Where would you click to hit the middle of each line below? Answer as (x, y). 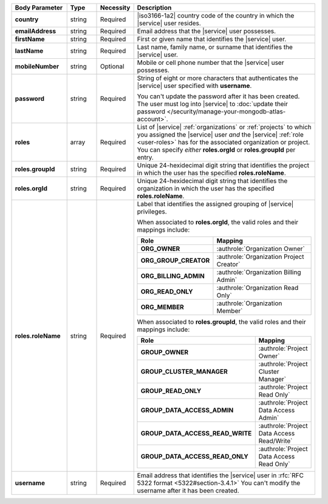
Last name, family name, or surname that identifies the (215, 47)
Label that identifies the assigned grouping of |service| (215, 204)
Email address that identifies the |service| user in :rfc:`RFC (220, 475)
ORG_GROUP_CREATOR (175, 260)
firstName (30, 39)
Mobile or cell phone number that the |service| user (210, 62)
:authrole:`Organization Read (258, 288)
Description (154, 8)
